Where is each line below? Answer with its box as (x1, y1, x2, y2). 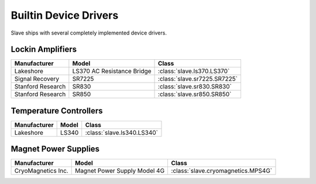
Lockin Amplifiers (11, 45, 77, 54)
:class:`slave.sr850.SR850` (158, 90, 232, 98)
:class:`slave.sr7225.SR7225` (158, 75, 238, 83)
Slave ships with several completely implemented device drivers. (11, 29, 167, 36)
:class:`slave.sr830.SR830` (158, 83, 232, 91)
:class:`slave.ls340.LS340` (85, 128, 158, 137)
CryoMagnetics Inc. (14, 167, 68, 175)
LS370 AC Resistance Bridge (72, 67, 152, 76)
